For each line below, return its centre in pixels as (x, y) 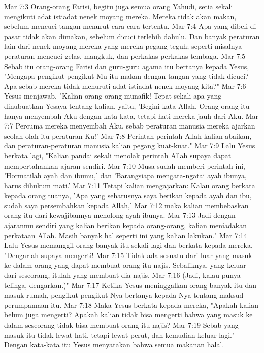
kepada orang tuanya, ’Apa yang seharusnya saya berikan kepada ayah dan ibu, (128, 195)
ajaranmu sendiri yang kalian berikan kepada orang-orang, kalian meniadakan (125, 225)
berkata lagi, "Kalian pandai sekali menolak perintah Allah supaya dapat (118, 155)
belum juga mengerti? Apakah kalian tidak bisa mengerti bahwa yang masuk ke (128, 315)
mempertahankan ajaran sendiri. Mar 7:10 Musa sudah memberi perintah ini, (125, 165)
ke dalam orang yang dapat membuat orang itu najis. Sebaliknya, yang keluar (125, 265)
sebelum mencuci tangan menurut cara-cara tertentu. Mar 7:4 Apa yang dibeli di (130, 26)
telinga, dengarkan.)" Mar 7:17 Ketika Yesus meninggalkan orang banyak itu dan (130, 285)
